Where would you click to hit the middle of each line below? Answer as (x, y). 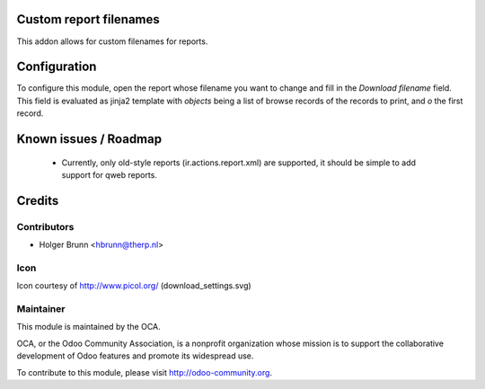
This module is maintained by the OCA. (88, 327)
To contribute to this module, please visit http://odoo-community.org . (145, 372)
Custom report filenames (88, 19)
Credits (38, 201)
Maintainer (41, 309)
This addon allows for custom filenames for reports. (112, 41)
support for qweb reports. (109, 175)
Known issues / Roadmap (89, 139)
